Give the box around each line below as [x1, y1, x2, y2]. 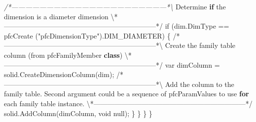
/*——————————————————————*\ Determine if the [4, 1, 226, 11]
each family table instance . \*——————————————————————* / [4, 98, 253, 108]
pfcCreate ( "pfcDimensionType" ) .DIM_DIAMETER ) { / [4, 30, 177, 41]
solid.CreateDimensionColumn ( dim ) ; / [4, 69, 120, 80]
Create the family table [165, 40, 236, 50]
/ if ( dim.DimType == [159, 21, 229, 31]
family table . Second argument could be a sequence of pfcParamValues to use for [4, 88, 249, 99]
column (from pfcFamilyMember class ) [4, 49, 123, 60]
